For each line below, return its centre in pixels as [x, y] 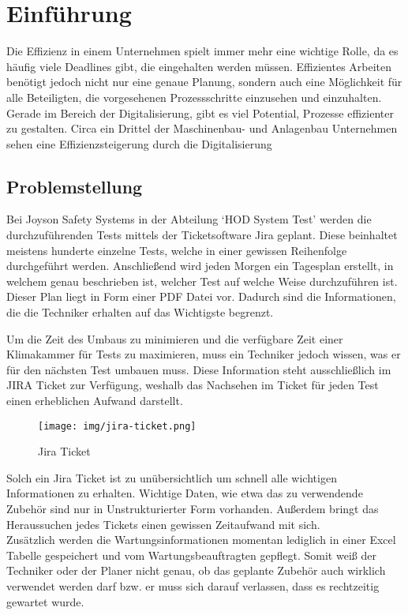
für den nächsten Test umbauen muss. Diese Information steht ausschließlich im [199, 369]
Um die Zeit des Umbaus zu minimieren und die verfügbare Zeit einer [175, 338]
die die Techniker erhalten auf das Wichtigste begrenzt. [140, 312]
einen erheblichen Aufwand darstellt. [95, 401]
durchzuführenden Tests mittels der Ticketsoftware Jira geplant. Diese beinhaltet [202, 235]
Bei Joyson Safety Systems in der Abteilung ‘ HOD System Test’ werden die [189, 219]
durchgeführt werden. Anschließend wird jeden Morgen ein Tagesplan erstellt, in [200, 266]
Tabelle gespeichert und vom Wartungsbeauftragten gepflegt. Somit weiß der [191, 555]
